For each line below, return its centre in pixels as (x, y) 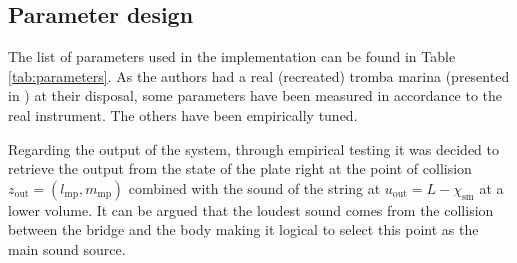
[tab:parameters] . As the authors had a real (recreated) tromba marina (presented (259, 75)
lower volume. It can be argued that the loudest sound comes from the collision (251, 209)
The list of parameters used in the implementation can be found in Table (232, 56)
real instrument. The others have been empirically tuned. (183, 114)
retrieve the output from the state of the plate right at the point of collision (240, 168)
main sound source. (67, 248)
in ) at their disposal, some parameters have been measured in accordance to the (255, 95)
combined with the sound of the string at (254, 187)
